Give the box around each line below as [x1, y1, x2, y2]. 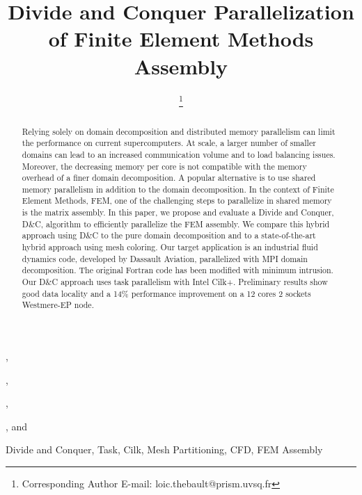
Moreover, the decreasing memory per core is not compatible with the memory [22, 160, 307, 172]
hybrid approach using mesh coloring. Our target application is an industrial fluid [22, 241, 318, 253]
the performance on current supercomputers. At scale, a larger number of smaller [22, 137, 316, 149]
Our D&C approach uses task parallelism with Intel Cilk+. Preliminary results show [22, 276, 328, 288]
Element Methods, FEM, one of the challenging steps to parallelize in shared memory [22, 195, 332, 206]
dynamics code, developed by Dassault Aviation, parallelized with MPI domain [22, 252, 308, 264]
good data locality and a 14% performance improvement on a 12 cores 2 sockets [22, 287, 311, 299]
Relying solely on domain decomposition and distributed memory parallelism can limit [22, 125, 336, 137]
